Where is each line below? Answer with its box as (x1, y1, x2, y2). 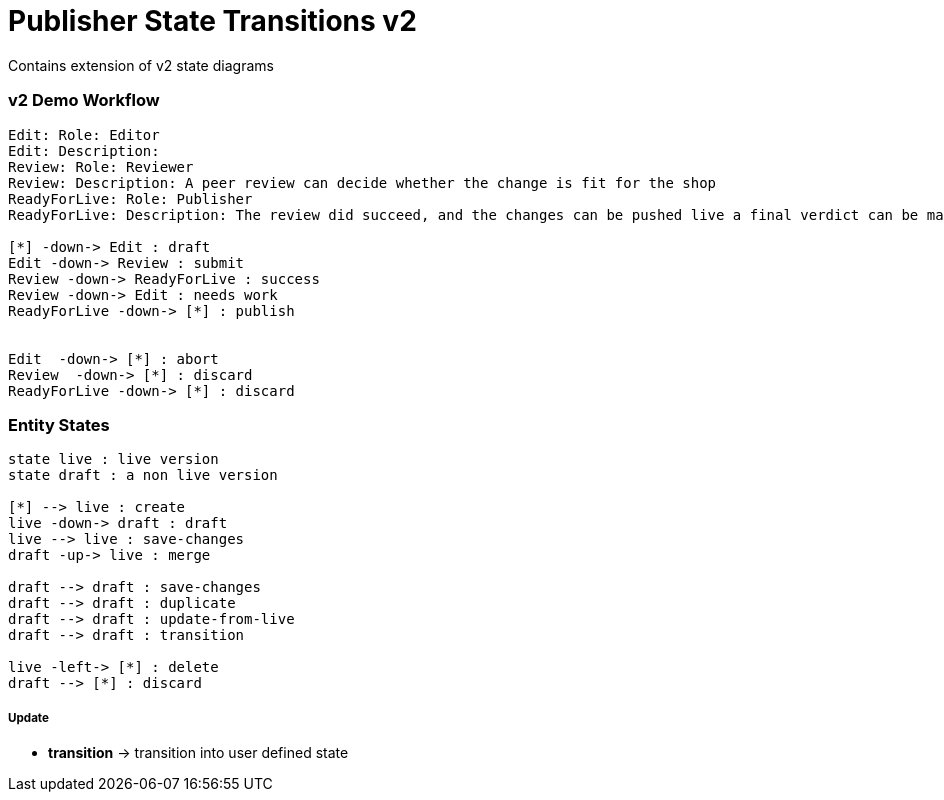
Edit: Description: (8, 142, 160, 159)
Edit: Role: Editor (8, 126, 160, 143)
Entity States (8, 414, 110, 435)
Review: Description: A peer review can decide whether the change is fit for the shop (8, 174, 717, 191)
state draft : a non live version (8, 467, 278, 484)
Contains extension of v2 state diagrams (8, 56, 274, 74)
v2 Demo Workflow (8, 90, 160, 111)
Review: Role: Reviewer (8, 158, 194, 175)
